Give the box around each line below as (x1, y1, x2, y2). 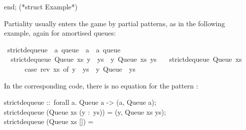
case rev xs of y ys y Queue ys (24, 63, 136, 74)
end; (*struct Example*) (4, 1, 78, 11)
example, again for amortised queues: (4, 28, 116, 38)
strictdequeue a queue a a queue (7, 44, 121, 54)
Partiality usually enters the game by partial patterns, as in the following (4, 18, 225, 28)
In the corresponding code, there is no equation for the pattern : (4, 80, 198, 90)
